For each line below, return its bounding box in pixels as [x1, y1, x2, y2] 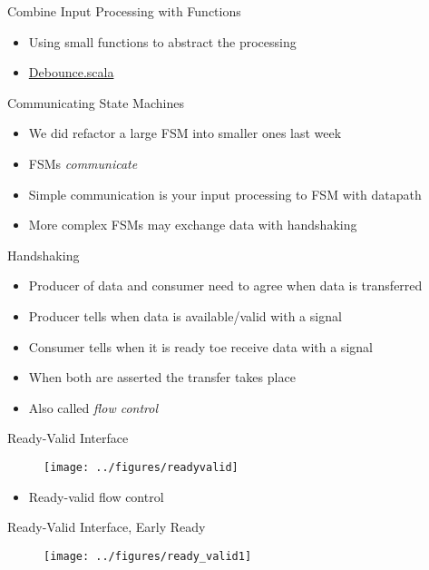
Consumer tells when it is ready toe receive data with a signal [28, 337, 373, 356]
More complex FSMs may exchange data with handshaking [28, 215, 357, 234]
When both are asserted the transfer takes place [28, 368, 296, 387]
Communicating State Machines [7, 93, 184, 112]
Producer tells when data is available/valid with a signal [28, 306, 342, 325]
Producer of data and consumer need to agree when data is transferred [28, 276, 423, 295]
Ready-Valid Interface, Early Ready [7, 517, 206, 536]
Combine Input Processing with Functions [7, 2, 241, 20]
